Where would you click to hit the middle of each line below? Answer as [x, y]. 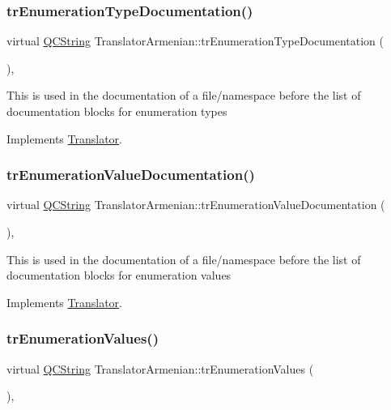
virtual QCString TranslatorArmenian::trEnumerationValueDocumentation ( [196, 205]
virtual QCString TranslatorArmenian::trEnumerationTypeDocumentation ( [195, 41]
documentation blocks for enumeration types [117, 111]
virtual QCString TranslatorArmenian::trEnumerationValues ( [160, 368]
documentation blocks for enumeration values [119, 275]
